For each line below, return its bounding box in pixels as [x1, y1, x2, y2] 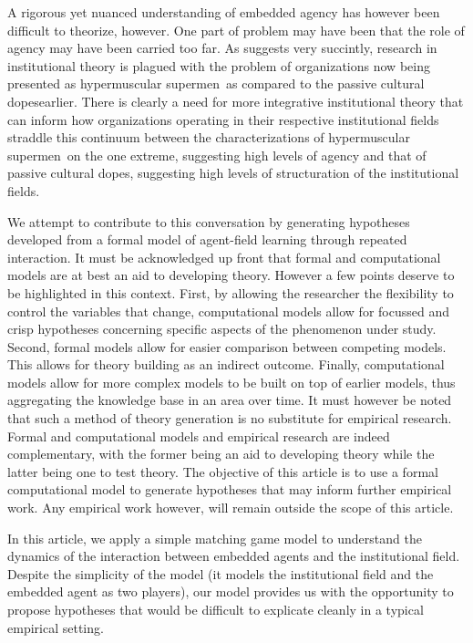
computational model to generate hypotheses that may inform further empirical [7, 480, 452, 499]
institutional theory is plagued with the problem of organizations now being [7, 56, 430, 75]
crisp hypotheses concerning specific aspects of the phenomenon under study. [7, 319, 437, 338]
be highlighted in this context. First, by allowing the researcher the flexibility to [7, 283, 454, 302]
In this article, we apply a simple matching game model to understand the [7, 528, 422, 547]
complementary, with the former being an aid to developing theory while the [7, 444, 435, 463]
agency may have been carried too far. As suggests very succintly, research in [7, 38, 437, 57]
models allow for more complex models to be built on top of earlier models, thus [7, 372, 456, 391]
